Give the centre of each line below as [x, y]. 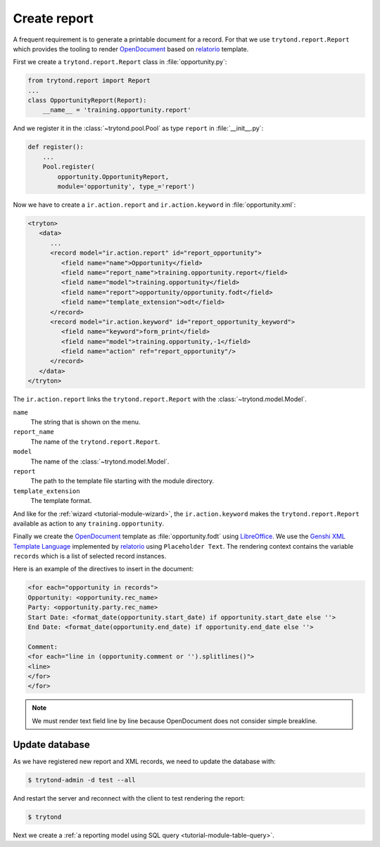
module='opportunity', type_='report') [126, 187]
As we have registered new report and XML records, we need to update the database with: [144, 761]
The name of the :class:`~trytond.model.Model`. [100, 461]
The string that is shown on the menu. [85, 422]
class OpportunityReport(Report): [87, 101]
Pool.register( [69, 167]
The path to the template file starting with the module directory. [122, 481]
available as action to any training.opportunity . [89, 523]
